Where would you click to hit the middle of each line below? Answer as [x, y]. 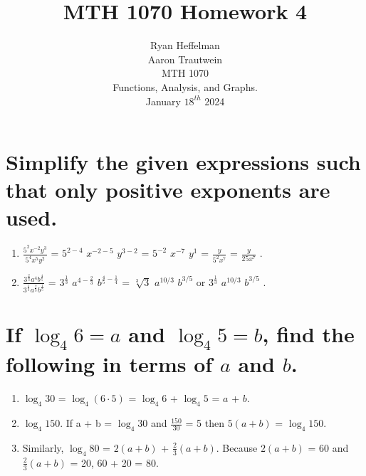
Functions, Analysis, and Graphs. [185, 86]
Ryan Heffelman [185, 45]
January [163, 101]
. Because [237, 447]
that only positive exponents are [168, 190]
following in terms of [109, 364]
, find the [308, 333]
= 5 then [205, 423]
